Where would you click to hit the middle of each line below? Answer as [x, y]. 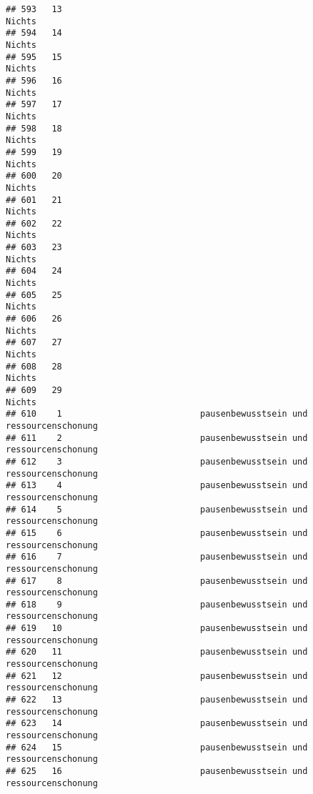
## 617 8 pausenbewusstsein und [157, 581]
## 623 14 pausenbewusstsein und [157, 724]
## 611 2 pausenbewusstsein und [157, 438]
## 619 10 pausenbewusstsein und [157, 629]
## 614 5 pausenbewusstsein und [157, 509]
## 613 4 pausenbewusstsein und [157, 486]
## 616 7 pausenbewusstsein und [157, 557]
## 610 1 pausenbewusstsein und [157, 414]
